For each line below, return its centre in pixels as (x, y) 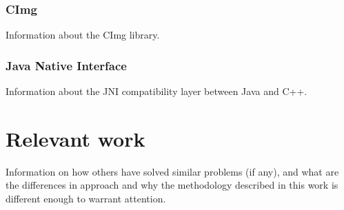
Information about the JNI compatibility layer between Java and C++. (156, 91)
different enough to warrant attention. (86, 198)
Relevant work (75, 138)
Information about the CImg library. (83, 35)
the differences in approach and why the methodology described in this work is (172, 185)
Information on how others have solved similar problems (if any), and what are (172, 171)
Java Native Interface (66, 65)
